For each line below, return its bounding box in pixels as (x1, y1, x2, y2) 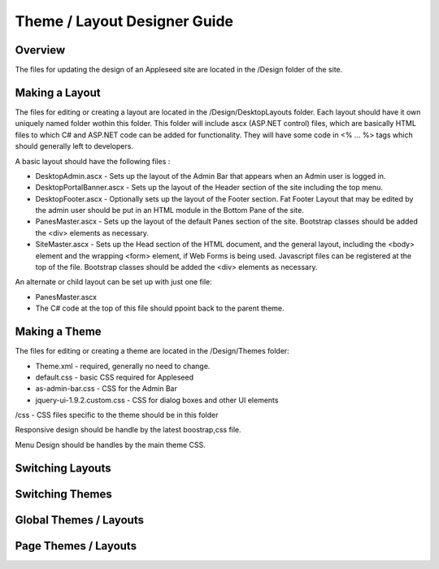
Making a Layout (15, 85, 101, 99)
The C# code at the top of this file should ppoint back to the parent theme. (35, 303, 285, 313)
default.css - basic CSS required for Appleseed (35, 372, 194, 382)
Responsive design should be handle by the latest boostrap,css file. (15, 425, 241, 435)
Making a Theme (15, 325, 102, 339)
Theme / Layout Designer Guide (15, 12, 233, 30)
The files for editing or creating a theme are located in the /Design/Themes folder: (15, 346, 290, 356)
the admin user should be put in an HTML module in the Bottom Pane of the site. (35, 206, 304, 215)
